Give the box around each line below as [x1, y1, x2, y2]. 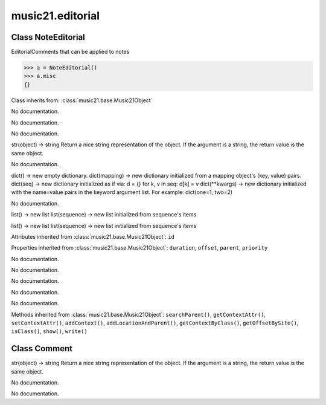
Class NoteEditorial [11, 32, 86, 42]
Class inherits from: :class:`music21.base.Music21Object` [11, 97, 153, 104]
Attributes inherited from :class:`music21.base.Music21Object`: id [11, 233, 175, 240]
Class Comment [11, 343, 72, 354]
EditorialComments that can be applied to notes [11, 48, 130, 56]
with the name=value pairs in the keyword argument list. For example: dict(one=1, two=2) [11, 189, 232, 196]
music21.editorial [11, 9, 100, 22]
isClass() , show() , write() [11, 328, 88, 335]
